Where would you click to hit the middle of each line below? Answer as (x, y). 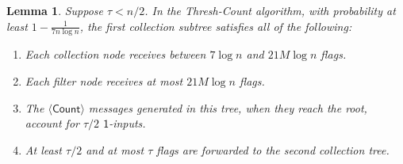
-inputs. (127, 123)
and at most (115, 149)
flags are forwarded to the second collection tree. (273, 149)
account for (52, 123)
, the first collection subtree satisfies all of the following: (216, 26)
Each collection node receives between (115, 54)
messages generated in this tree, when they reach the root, (228, 107)
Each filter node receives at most (104, 81)
